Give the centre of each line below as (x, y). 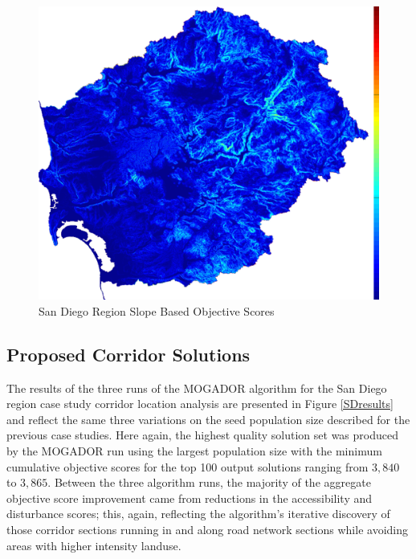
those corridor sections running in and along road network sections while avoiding (207, 529)
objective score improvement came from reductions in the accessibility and (190, 498)
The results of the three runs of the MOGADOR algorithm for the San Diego (197, 388)
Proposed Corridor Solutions (128, 354)
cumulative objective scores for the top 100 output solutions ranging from (188, 466)
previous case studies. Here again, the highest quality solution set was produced (202, 435)
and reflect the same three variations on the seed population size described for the (208, 419)
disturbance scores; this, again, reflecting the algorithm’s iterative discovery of (198, 514)
